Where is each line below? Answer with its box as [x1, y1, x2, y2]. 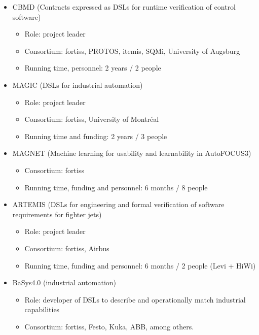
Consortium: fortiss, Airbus [24, 243, 109, 253]
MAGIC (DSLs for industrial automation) [12, 79, 143, 90]
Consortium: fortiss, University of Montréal [24, 114, 159, 124]
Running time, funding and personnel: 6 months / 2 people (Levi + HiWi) [24, 260, 256, 271]
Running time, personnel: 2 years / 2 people [24, 62, 161, 73]
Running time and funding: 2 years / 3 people [24, 130, 167, 141]
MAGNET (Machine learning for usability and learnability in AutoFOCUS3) [12, 148, 251, 158]
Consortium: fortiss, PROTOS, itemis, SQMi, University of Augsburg [24, 45, 240, 56]
